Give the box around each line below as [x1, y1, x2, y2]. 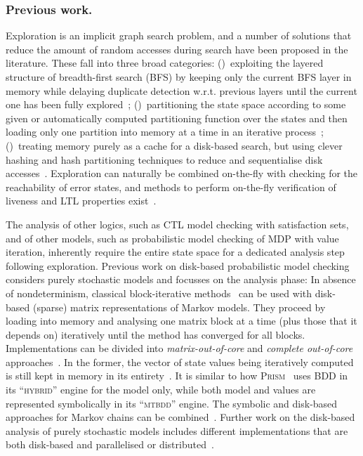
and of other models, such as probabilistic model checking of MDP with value [6, 230, 339, 245]
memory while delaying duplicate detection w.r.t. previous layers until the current [6, 83, 357, 98]
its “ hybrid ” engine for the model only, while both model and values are [6, 382, 316, 397]
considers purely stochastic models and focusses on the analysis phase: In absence [6, 272, 356, 287]
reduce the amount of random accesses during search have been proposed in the [6, 41, 348, 56]
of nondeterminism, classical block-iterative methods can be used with [6, 285, 312, 300]
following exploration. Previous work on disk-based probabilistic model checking [6, 258, 350, 273]
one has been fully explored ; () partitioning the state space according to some [6, 97, 346, 112]
